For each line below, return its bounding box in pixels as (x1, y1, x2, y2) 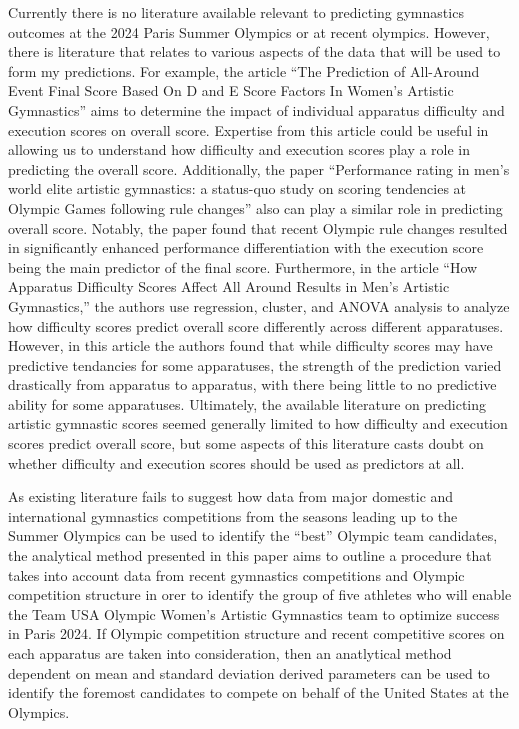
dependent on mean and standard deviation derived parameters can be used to (8, 662, 490, 683)
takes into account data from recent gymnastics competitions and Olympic (8, 564, 465, 585)
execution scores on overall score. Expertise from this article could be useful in (8, 119, 489, 140)
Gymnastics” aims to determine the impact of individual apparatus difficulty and (8, 99, 505, 120)
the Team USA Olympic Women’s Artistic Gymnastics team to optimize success (8, 603, 500, 624)
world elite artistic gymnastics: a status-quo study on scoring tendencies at (8, 178, 467, 199)
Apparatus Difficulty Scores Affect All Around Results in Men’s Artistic (8, 276, 450, 297)
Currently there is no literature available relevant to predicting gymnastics (8, 2, 464, 22)
